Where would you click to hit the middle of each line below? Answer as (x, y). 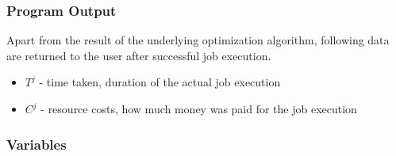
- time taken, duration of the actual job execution (160, 82)
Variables (37, 144)
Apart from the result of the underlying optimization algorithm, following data (198, 40)
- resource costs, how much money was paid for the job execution (199, 108)
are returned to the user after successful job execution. (139, 55)
